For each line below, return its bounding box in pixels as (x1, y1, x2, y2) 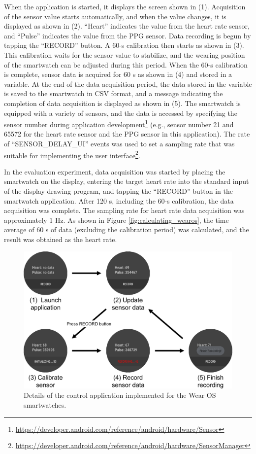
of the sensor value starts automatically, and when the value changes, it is (4, 11, 226, 21)
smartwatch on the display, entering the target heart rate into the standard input (4, 176, 249, 186)
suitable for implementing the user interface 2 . (4, 148, 140, 160)
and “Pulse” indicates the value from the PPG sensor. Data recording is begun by (4, 30, 251, 40)
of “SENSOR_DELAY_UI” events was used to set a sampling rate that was (4, 138, 235, 148)
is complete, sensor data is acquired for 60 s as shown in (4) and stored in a (4, 69, 232, 79)
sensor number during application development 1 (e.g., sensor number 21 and (4, 118, 234, 129)
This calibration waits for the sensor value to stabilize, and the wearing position (4, 49, 245, 60)
